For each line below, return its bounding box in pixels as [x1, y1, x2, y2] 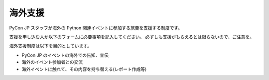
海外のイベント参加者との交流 [21, 59, 83, 65]
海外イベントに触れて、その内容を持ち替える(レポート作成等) [21, 66, 147, 72]
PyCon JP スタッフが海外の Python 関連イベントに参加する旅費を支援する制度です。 [9, 25, 183, 31]
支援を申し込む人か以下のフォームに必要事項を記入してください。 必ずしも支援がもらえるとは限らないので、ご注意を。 [9, 34, 254, 40]
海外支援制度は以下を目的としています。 [9, 43, 92, 49]
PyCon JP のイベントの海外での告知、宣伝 [21, 52, 109, 58]
